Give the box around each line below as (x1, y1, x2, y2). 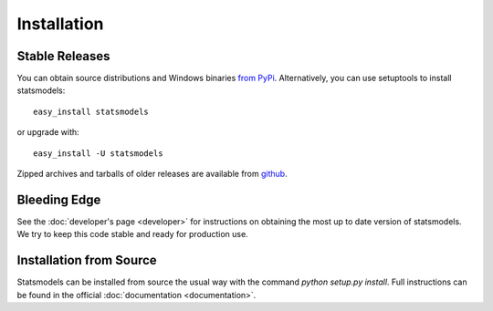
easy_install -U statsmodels (33, 148, 163, 159)
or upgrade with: (16, 127, 79, 138)
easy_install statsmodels (33, 106, 150, 117)
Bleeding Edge (16, 192, 101, 207)
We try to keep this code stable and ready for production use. (16, 229, 248, 240)
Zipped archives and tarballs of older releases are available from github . (16, 169, 288, 180)
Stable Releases (16, 48, 110, 64)
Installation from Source (16, 253, 157, 268)
